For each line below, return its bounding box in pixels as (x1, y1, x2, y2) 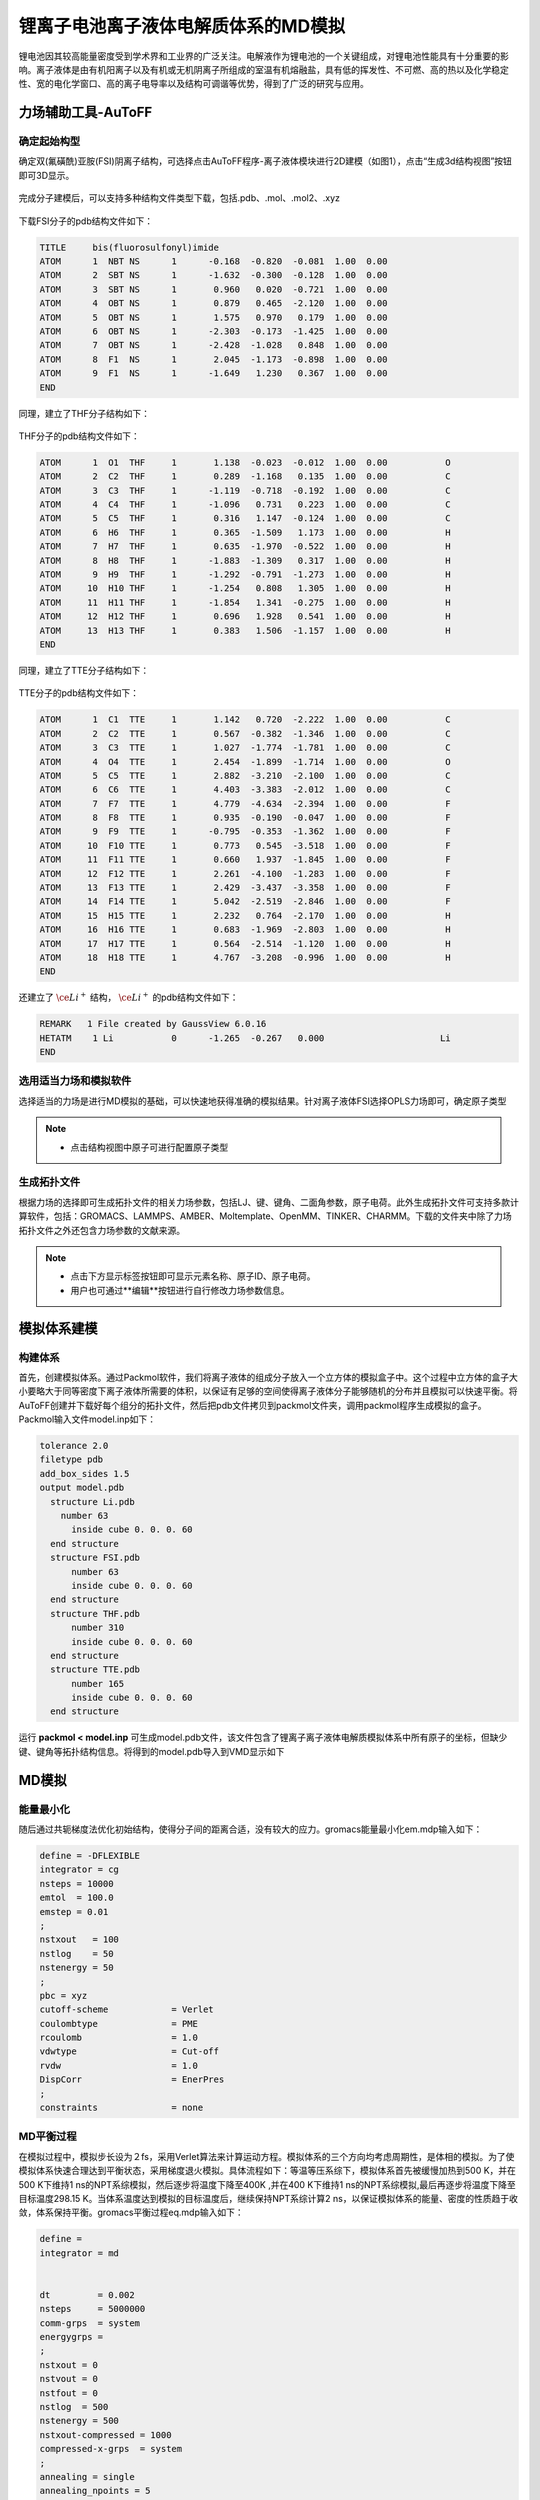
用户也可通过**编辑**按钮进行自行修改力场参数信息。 (70, 1284, 290, 1296)
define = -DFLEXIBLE (39, 1850, 140, 1861)
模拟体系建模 (18, 1320, 98, 1337)
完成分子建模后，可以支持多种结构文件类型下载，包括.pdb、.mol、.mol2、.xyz (18, 192, 340, 204)
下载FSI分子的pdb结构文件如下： (18, 215, 154, 227)
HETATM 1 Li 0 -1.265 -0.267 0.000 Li (39, 1032, 452, 1044)
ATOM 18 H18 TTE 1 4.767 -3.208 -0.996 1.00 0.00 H (39, 951, 452, 963)
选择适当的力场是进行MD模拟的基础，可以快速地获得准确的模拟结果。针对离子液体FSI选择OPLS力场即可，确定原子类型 (18, 1095, 507, 1107)
